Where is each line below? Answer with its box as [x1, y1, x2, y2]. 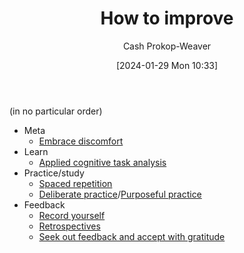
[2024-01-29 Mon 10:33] [115, 59, 219, 71]
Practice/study [23, 167, 85, 179]
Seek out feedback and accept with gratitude [38, 230, 226, 242]
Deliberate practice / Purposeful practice [38, 188, 202, 200]
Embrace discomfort [38, 135, 124, 147]
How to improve [100, 7, 234, 30]
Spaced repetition [38, 177, 113, 189]
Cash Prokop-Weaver [122, 40, 212, 52]
